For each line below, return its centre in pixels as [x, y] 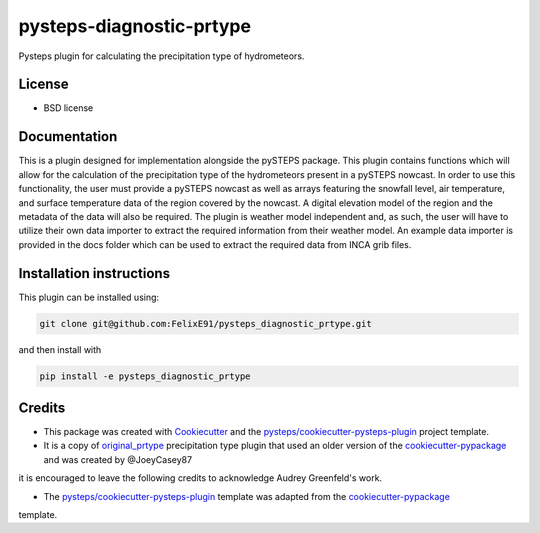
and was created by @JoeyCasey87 [118, 459]
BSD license [68, 108]
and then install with [60, 349]
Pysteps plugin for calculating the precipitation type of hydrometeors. [161, 56]
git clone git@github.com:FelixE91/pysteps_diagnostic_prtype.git [205, 323]
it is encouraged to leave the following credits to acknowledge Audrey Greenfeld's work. [200, 478]
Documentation [68, 136]
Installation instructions [94, 273]
